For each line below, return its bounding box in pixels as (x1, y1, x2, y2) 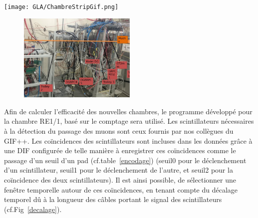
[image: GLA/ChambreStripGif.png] (4, 3, 119, 10)
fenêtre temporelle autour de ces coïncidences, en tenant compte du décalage (4, 184, 238, 195)
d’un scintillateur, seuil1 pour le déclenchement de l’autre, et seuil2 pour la (4, 165, 233, 175)
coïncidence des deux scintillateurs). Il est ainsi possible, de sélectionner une (4, 174, 236, 185)
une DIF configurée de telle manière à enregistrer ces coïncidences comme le (4, 145, 236, 156)
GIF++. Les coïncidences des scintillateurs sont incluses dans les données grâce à (4, 135, 253, 146)
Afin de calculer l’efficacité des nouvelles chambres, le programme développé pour (4, 106, 253, 116)
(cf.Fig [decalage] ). (4, 204, 62, 214)
